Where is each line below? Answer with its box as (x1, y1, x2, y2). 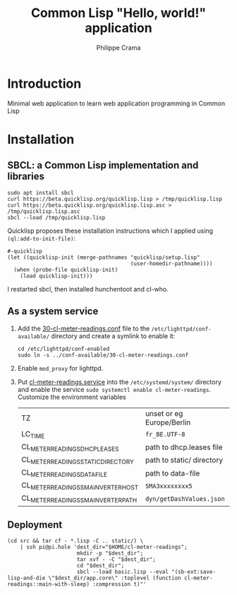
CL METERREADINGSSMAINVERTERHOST (20, 480, 139, 492)
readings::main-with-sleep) (7, 581, 90, 588)
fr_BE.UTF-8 (145, 430, 186, 439)
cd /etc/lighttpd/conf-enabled (17, 345, 110, 352)
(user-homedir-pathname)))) (130, 260, 213, 267)
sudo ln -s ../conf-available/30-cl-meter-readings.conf (17, 352, 189, 359)
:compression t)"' (92, 581, 147, 588)
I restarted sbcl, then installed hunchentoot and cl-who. (7, 284, 169, 293)
